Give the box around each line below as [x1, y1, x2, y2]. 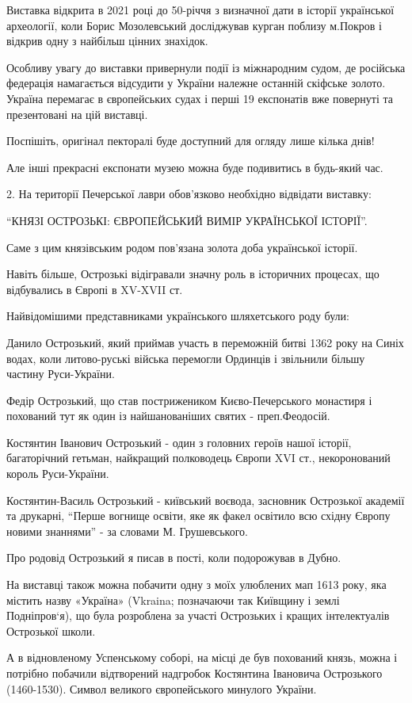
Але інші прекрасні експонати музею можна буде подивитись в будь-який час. [6, 159, 383, 175]
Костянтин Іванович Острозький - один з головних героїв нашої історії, [6, 434, 352, 450]
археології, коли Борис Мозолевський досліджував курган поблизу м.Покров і [6, 17, 383, 33]
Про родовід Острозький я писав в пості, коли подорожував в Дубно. [6, 549, 341, 566]
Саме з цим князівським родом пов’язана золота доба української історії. [6, 239, 358, 255]
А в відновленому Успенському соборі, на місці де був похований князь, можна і [6, 649, 398, 666]
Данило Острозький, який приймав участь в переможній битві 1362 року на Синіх [6, 334, 404, 350]
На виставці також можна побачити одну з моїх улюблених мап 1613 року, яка [6, 576, 387, 593]
